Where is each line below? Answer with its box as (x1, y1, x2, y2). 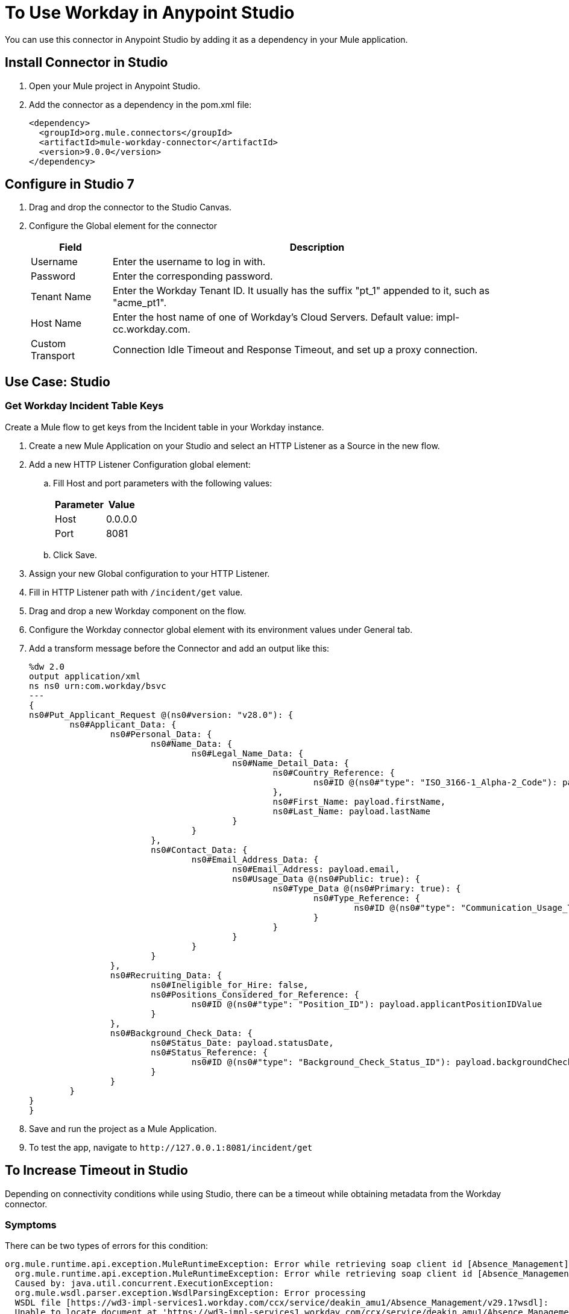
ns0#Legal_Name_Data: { (191, 748, 304, 758)
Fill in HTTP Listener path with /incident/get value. (29, 586, 243, 597)
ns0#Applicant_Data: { (69, 719, 177, 729)
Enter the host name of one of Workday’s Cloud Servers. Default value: (112, 311, 433, 324)
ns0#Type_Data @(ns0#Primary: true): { (272, 883, 461, 893)
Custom (31, 338, 66, 350)
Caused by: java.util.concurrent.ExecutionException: (14, 1278, 274, 1289)
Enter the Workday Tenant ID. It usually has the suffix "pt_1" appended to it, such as (112, 284, 490, 297)
